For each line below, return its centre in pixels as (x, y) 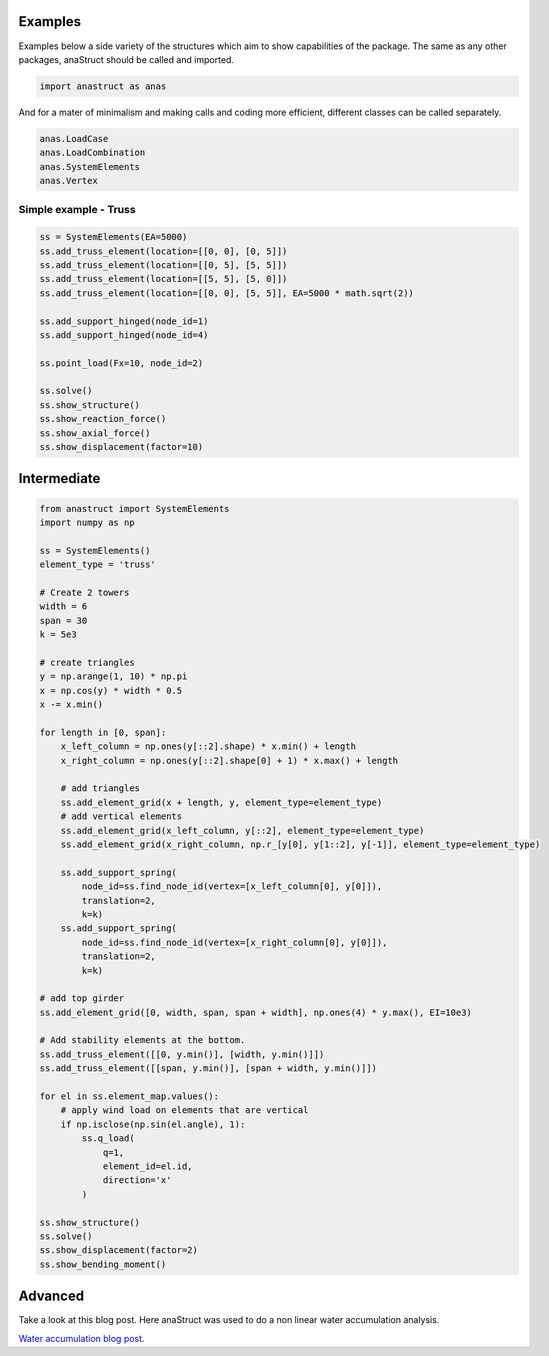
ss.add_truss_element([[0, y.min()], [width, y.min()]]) (182, 1054)
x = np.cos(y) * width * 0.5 (111, 690)
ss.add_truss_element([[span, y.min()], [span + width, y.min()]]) (208, 1068)
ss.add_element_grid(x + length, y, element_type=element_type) (221, 802)
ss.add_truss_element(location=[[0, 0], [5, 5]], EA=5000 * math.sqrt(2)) (227, 293)
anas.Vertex (69, 181)
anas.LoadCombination (92, 153)
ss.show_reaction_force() (103, 419)
